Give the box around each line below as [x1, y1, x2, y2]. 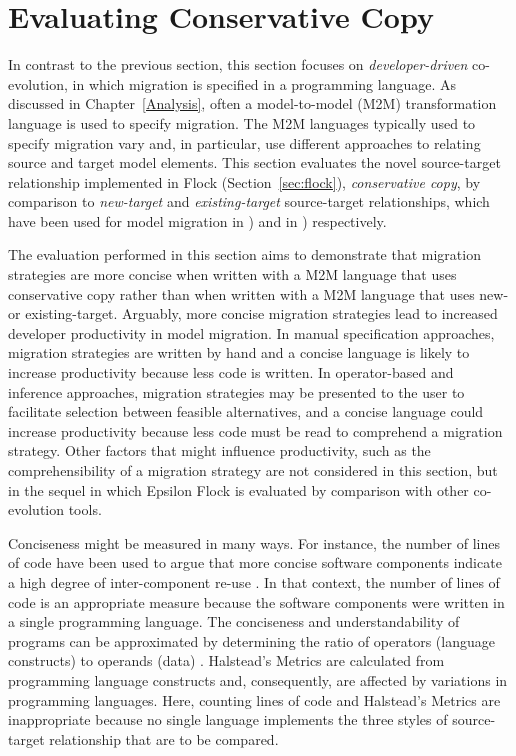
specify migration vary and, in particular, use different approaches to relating [8, 132, 481, 153]
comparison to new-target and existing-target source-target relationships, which [8, 191, 490, 212]
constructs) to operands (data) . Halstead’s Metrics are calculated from [8, 650, 445, 671]
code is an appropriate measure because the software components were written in [8, 591, 505, 612]
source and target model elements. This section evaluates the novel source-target [8, 152, 501, 173]
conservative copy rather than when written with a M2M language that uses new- [8, 283, 509, 304]
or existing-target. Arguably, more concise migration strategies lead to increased [8, 303, 498, 324]
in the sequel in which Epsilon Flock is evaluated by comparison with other [8, 479, 469, 500]
